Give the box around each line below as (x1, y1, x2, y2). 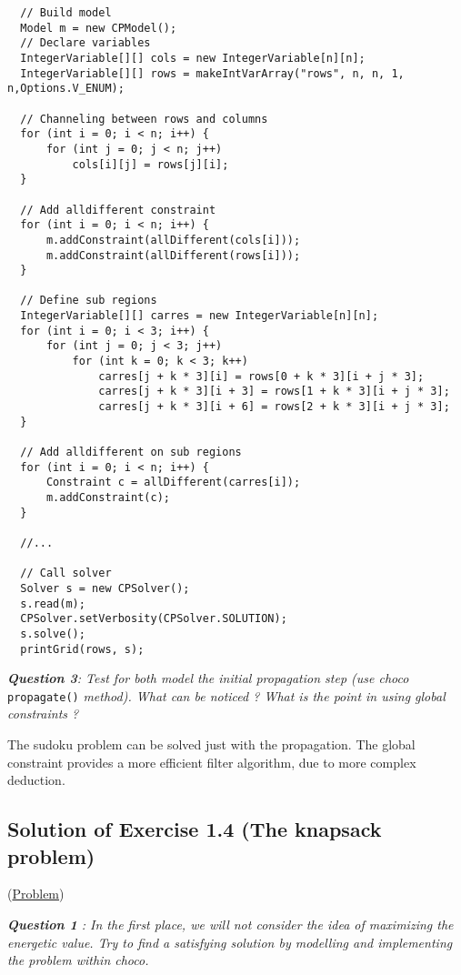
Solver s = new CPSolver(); (20, 581, 190, 595)
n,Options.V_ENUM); (7, 82, 125, 95)
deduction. (7, 770, 65, 789)
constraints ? (7, 704, 79, 723)
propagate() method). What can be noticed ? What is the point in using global (7, 686, 446, 705)
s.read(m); (20, 597, 85, 610)
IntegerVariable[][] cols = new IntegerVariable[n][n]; (20, 51, 366, 65)
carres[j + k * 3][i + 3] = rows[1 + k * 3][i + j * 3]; (98, 385, 450, 398)
